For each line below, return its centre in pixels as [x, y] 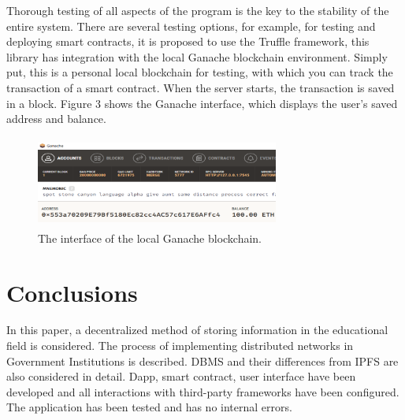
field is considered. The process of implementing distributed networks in [180, 346]
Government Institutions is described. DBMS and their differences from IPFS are [202, 361]
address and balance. [56, 119]
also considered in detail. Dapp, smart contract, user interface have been [181, 376]
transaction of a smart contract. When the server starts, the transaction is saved [201, 87]
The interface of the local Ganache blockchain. [150, 238]
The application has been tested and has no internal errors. [149, 407]
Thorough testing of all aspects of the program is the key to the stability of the [198, 10]
